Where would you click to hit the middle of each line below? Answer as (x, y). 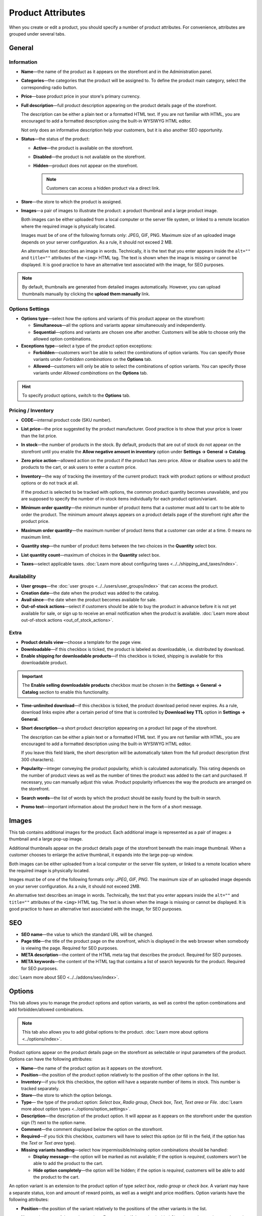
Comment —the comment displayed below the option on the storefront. (92, 1129)
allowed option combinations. (63, 339)
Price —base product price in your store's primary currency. (81, 96)
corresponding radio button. (49, 87)
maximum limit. (36, 537)
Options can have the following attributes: (51, 1059)
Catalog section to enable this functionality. (65, 692)
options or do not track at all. (50, 483)
